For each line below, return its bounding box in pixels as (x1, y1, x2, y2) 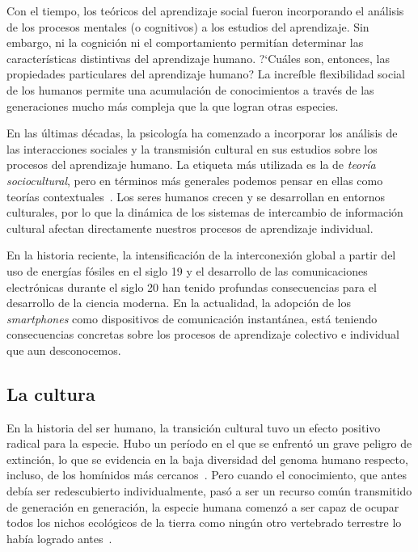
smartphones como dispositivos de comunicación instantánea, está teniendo (6, 310, 378, 327)
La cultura (6, 381, 95, 406)
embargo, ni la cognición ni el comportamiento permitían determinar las (6, 34, 364, 51)
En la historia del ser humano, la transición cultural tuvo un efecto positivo (6, 419, 381, 436)
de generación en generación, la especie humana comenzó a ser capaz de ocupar (6, 498, 399, 515)
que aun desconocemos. (6, 341, 121, 358)
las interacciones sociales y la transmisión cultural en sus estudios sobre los (6, 140, 378, 157)
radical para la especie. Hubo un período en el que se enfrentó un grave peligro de (6, 435, 412, 452)
